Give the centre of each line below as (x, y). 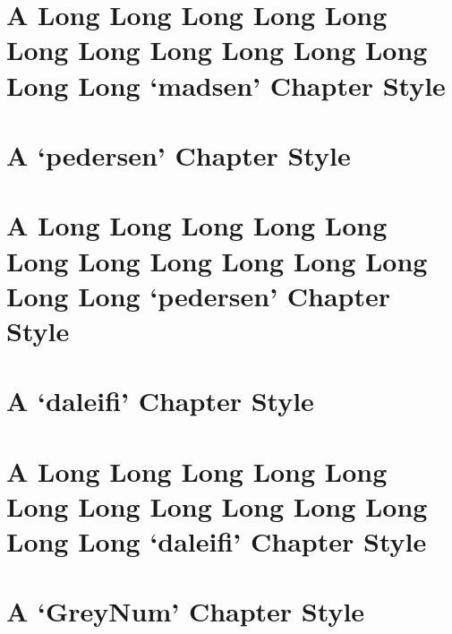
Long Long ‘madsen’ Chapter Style (226, 85)
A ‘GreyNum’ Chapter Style (186, 611)
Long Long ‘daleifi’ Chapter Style (217, 541)
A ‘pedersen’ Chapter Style (179, 154)
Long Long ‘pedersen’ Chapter (199, 295)
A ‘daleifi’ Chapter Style (160, 401)
